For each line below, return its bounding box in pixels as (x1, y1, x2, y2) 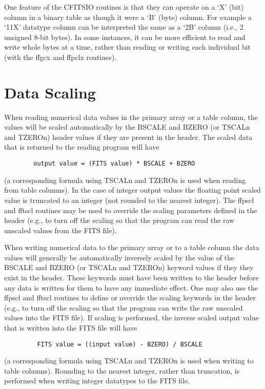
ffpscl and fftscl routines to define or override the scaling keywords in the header (4, 292, 256, 303)
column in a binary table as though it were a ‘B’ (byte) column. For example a (4, 11, 252, 22)
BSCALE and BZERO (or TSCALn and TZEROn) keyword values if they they (4, 262, 254, 273)
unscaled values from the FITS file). (4, 224, 117, 235)
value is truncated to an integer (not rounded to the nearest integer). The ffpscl (4, 194, 254, 205)
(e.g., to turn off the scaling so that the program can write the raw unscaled (4, 302, 243, 313)
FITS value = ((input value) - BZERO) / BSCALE (37, 340, 202, 348)
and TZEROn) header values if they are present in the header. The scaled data (4, 131, 253, 142)
